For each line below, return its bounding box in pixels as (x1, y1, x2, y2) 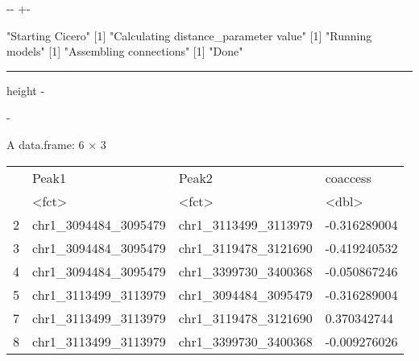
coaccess (325, 168, 371, 187)
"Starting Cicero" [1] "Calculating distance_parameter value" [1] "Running (6, 27, 372, 44)
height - (6, 81, 45, 98)
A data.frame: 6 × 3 (6, 135, 106, 152)
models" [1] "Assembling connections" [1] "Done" (6, 43, 243, 60)
